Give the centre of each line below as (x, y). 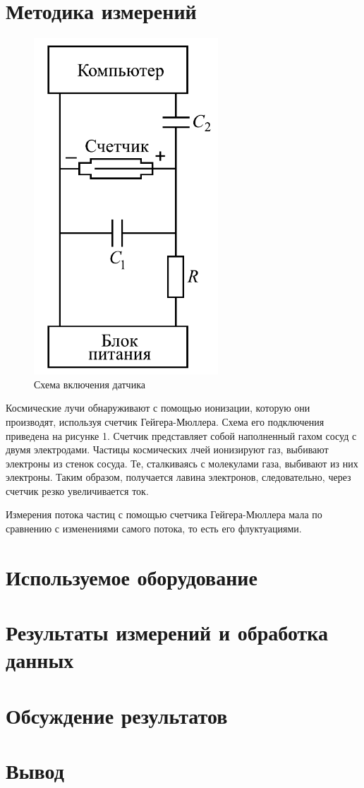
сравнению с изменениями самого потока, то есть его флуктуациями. (154, 529)
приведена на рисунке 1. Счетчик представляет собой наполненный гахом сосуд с (181, 435)
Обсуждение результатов (117, 715)
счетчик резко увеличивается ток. (77, 490)
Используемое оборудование (132, 577)
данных (40, 660)
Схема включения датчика (90, 384)
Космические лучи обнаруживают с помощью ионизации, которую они (158, 408)
